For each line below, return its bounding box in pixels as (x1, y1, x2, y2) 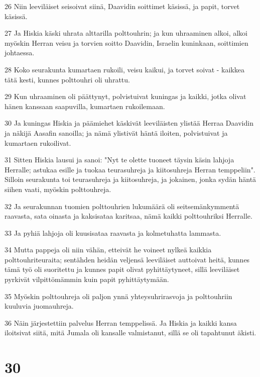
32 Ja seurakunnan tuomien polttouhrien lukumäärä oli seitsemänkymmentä (5, 201, 239, 211)
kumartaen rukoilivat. (5, 137, 71, 148)
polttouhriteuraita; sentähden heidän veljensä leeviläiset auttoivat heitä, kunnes (5, 254, 250, 264)
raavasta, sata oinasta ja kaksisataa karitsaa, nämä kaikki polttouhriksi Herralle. (5, 211, 252, 221)
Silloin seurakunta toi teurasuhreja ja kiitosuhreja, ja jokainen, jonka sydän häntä (5, 174, 256, 184)
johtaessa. (5, 47, 35, 58)
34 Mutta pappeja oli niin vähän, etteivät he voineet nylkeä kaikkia (5, 244, 212, 255)
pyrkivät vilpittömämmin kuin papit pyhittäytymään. (5, 274, 169, 285)
